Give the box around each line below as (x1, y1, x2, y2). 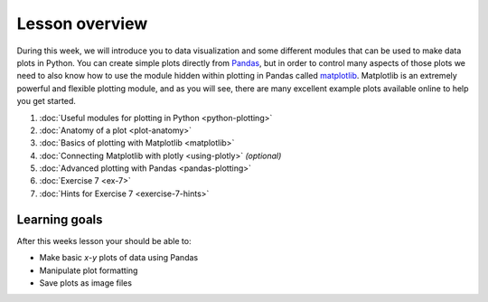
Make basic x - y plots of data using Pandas (39, 252, 199, 263)
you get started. (16, 96, 77, 107)
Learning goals (16, 212, 103, 227)
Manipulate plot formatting (39, 265, 138, 276)
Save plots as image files (39, 277, 133, 288)
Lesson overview (16, 14, 148, 33)
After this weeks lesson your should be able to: (16, 235, 192, 246)
